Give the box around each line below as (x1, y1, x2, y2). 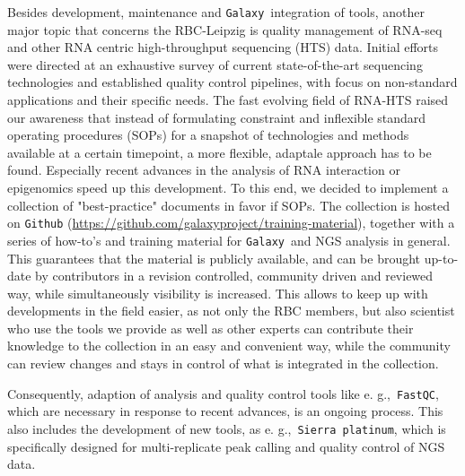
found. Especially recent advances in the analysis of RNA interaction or (7, 160, 400, 179)
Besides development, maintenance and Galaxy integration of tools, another (7, 3, 426, 21)
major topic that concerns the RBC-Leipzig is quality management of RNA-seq (7, 20, 443, 39)
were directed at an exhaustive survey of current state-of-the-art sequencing (7, 55, 423, 74)
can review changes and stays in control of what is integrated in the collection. (7, 354, 439, 373)
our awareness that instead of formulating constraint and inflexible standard (7, 108, 426, 126)
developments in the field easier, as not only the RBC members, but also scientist (7, 301, 455, 320)
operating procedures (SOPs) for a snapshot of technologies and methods (7, 125, 409, 144)
